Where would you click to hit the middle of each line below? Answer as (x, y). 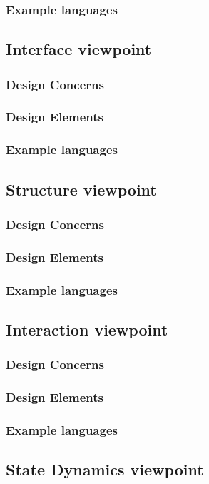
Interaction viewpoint (87, 329)
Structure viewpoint (81, 189)
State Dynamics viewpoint (105, 469)
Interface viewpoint (79, 49)
